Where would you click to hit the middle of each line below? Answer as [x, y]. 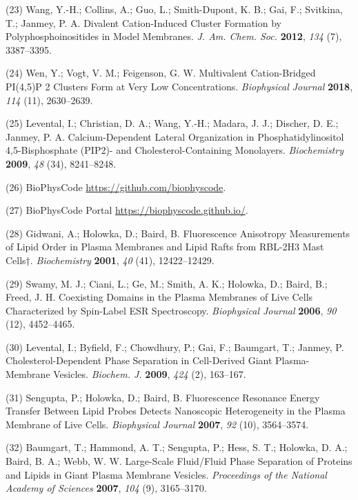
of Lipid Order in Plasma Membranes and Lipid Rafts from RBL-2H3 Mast [165, 247]
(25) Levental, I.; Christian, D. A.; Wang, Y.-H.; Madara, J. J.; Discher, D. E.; [172, 123]
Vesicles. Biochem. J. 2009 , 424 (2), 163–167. [150, 374]
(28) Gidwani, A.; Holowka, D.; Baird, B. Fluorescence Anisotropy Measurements [178, 233]
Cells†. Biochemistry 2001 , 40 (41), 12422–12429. [110, 260]
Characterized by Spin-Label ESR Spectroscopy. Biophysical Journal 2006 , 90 [171, 310]
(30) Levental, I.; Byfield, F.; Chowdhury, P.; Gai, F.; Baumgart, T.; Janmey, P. [175, 347]
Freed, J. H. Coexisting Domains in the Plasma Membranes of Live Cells [159, 297]
